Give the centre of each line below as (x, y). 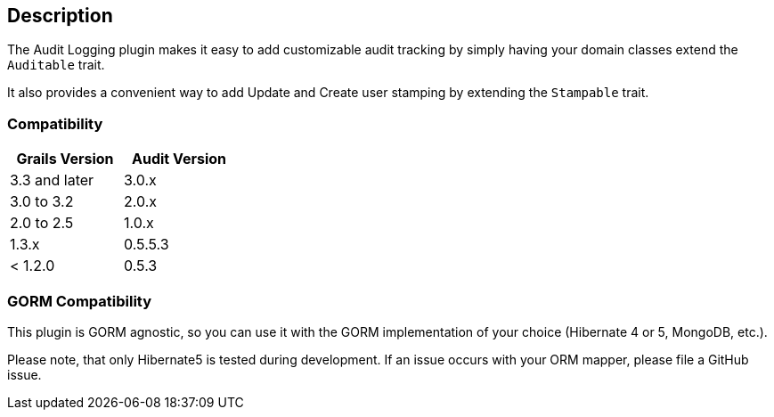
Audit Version (179, 159)
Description (60, 16)
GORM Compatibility (80, 301)
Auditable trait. (56, 65)
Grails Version (65, 159)
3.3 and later (52, 180)
